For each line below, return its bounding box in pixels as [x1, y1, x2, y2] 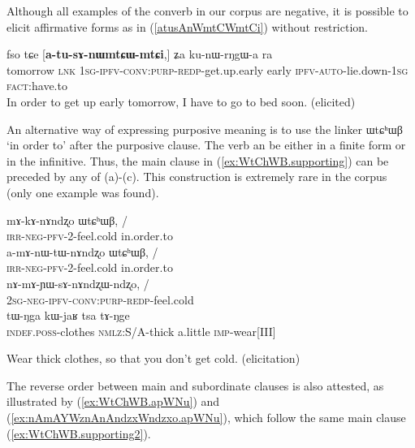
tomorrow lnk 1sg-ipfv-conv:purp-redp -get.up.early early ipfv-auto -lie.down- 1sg [6, 61, 409, 78]
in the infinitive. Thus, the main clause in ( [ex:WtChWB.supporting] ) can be [6, 152, 389, 169]
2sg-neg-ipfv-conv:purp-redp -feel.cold [6, 291, 194, 308]
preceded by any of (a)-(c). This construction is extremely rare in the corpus [6, 168, 387, 185]
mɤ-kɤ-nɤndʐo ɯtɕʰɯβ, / [6, 211, 128, 228]
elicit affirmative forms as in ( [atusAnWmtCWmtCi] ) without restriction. [6, 18, 368, 35]
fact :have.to [6, 77, 67, 94]
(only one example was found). [6, 183, 159, 200]
